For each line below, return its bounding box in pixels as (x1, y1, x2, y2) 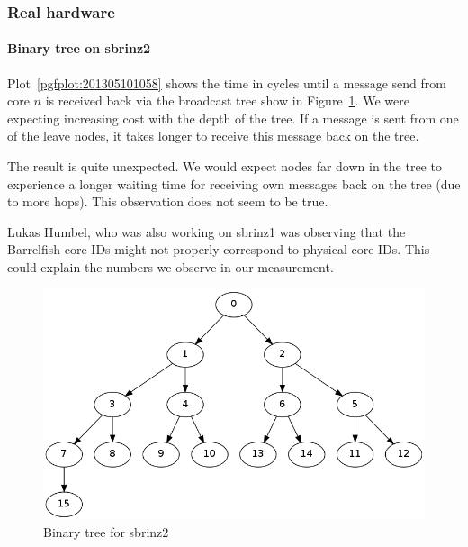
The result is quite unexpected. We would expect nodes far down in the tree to (7, 157, 442, 176)
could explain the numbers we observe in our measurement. (7, 257, 334, 276)
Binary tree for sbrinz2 (43, 523, 169, 542)
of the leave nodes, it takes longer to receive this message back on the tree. (7, 126, 419, 145)
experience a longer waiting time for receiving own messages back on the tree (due (7, 174, 461, 193)
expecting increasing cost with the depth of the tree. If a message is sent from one (7, 108, 459, 127)
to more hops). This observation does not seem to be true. (7, 192, 328, 211)
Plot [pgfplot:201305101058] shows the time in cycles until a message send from (7, 73, 446, 92)
